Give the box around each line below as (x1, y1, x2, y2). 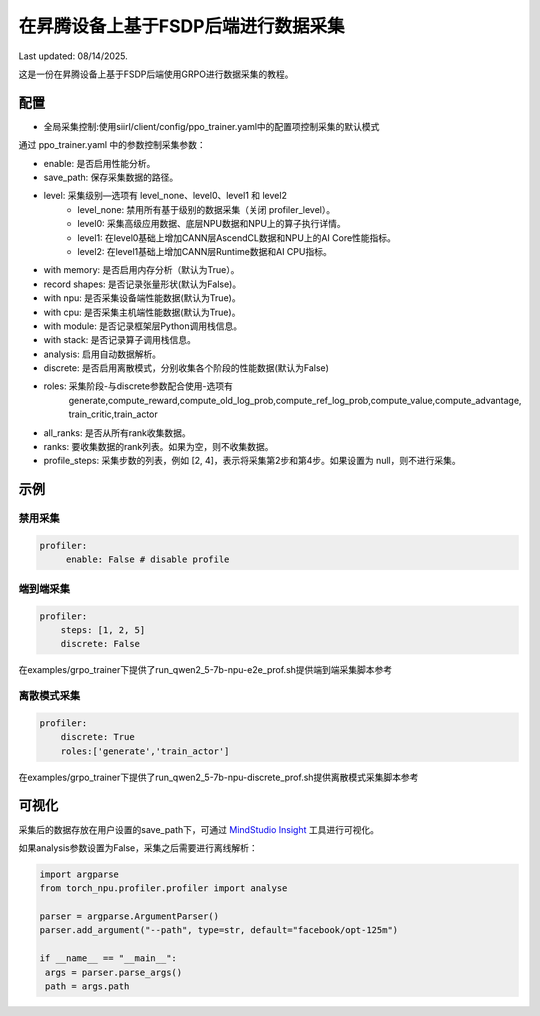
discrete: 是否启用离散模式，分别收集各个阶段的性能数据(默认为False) (43, 362, 330, 374)
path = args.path (45, 981, 130, 992)
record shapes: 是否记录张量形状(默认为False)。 (43, 278, 242, 290)
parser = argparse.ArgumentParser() (39, 911, 220, 922)
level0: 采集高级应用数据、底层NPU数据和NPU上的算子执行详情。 (77, 218, 347, 230)
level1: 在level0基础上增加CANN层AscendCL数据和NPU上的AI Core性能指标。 (77, 231, 397, 244)
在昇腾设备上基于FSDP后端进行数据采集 (18, 15, 345, 37)
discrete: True (60, 731, 135, 743)
